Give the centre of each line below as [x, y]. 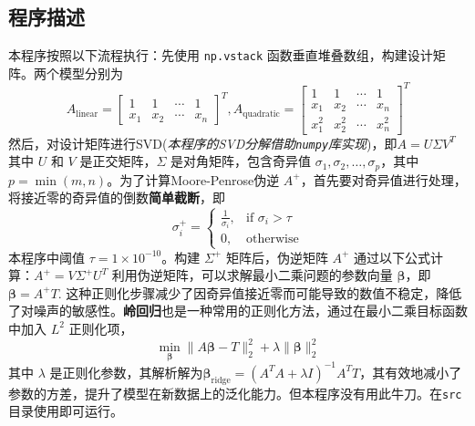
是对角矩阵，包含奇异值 [240, 161]
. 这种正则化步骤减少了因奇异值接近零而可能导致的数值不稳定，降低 [260, 292]
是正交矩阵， [118, 161]
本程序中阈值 [46, 257]
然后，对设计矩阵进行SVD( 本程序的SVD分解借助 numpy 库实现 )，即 [203, 143]
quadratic [261, 114]
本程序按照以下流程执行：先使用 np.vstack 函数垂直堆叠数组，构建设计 [221, 55]
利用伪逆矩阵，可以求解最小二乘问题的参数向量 [252, 275]
